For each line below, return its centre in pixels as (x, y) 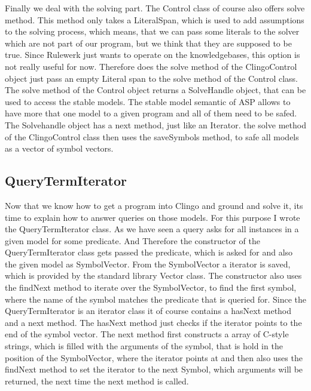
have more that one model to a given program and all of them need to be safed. (151, 113)
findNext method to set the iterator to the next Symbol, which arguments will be (154, 369)
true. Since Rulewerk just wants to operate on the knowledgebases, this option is (153, 55)
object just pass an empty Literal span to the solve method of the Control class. (151, 78)
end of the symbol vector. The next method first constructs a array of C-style (147, 334)
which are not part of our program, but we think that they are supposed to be (148, 43)
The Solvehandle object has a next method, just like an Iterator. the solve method (155, 124)
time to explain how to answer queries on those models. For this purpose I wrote (153, 217)
